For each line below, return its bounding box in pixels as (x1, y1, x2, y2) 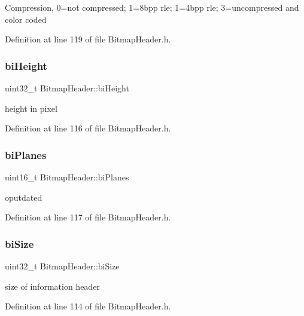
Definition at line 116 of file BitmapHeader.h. (5, 122, 171, 134)
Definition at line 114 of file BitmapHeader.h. (5, 300, 171, 312)
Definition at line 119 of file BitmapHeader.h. (5, 33, 171, 45)
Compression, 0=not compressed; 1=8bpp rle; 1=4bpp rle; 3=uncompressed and (5, 1, 299, 13)
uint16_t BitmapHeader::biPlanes (5, 171, 129, 183)
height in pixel (5, 102, 57, 114)
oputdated (5, 191, 42, 203)
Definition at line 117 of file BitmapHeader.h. (5, 211, 171, 223)
